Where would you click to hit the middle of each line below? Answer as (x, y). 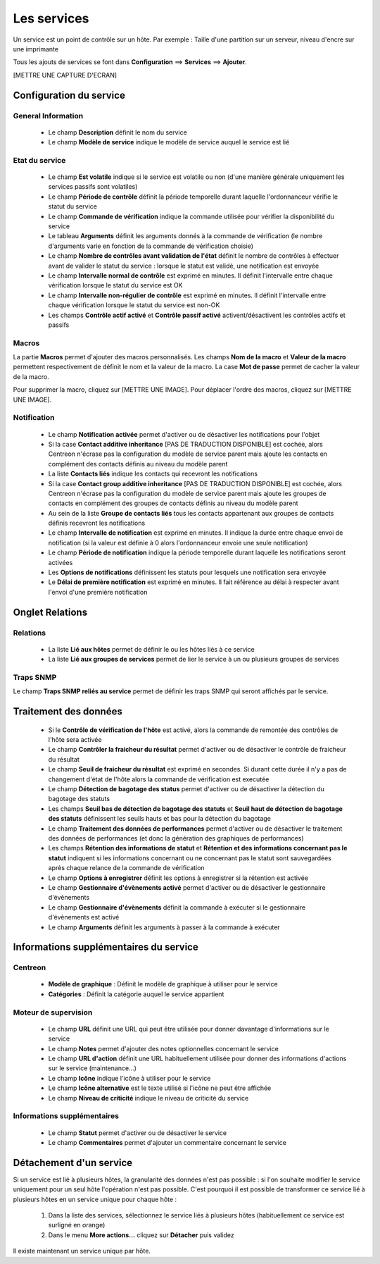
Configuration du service (69, 95)
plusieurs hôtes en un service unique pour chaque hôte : (95, 1199)
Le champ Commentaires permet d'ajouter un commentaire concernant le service (167, 1142)
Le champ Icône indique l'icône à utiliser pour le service (129, 1078)
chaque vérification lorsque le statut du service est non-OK (134, 305)
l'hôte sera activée (75, 740)
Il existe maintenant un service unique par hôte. (82, 1251)
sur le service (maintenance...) (93, 1068)
